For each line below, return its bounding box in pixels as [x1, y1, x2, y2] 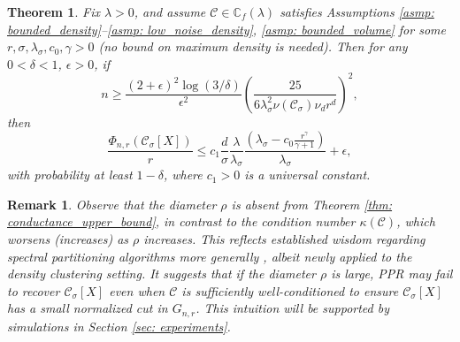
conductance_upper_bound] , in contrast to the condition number [7, 212, 356, 231]
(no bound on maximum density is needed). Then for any [98, 37, 408, 56]
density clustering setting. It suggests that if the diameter [7, 264, 316, 283]
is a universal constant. [244, 165, 371, 184]
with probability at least [7, 165, 133, 184]
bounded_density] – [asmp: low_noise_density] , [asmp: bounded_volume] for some [7, 19, 446, 38]
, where [163, 165, 203, 184]
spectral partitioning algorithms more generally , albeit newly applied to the [7, 247, 412, 265]
